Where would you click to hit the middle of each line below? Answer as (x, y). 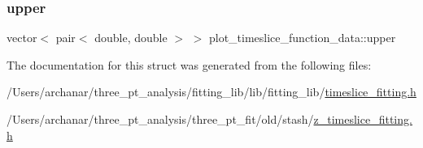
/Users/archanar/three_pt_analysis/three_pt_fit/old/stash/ (160, 119)
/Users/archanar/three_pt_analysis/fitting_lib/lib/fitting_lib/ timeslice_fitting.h (211, 92)
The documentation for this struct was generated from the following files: (189, 64)
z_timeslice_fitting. (363, 119)
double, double (131, 38)
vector (22, 38)
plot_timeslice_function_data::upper (302, 38)
